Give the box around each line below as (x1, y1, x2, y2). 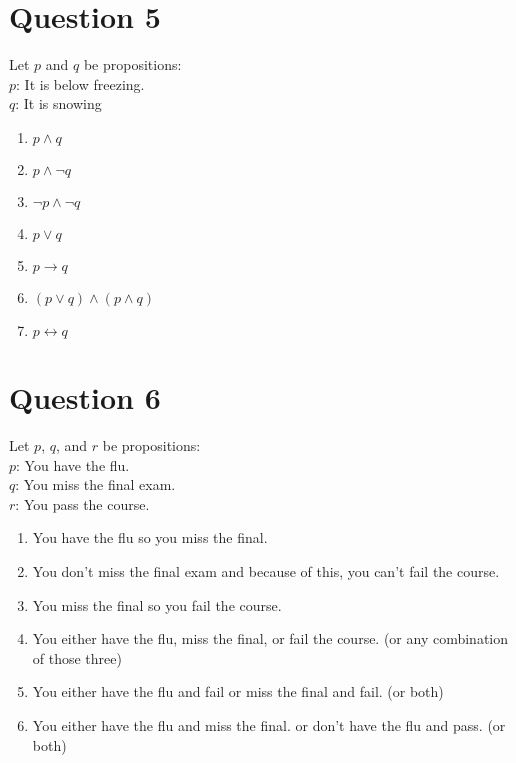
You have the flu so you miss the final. (32, 527, 268, 548)
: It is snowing (15, 93, 102, 114)
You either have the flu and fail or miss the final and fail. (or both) (32, 681, 444, 702)
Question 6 (9, 377, 161, 418)
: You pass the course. (15, 493, 150, 514)
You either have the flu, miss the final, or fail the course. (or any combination (32, 628, 509, 649)
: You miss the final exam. (15, 474, 176, 495)
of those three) (32, 647, 122, 668)
